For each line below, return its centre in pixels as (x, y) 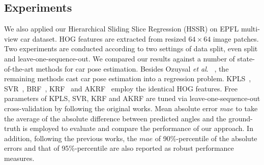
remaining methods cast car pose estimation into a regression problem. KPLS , (128, 78)
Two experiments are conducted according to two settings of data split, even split (131, 48)
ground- (241, 118)
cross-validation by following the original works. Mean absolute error (111, 108)
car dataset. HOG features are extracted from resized (103, 38)
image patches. (236, 38)
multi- (250, 29)
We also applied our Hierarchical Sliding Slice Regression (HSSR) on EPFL (122, 29)
